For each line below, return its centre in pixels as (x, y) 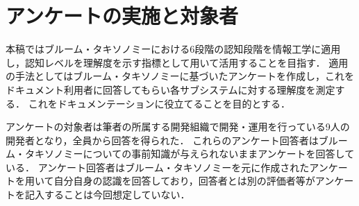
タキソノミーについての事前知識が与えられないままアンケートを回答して (190, 154)
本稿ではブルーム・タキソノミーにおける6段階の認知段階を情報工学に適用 (173, 49)
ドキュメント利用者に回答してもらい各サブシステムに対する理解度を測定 (170, 89)
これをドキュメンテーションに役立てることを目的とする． (159, 103)
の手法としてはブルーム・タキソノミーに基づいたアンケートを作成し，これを (180, 76)
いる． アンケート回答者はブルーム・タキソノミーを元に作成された (158, 167)
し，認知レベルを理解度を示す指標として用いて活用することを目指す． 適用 (177, 62)
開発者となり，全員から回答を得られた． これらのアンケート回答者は (162, 140)
